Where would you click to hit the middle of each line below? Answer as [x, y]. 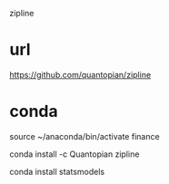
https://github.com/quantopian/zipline [80, 74]
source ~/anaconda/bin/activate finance [85, 136]
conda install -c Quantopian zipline [75, 154]
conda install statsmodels [57, 171]
